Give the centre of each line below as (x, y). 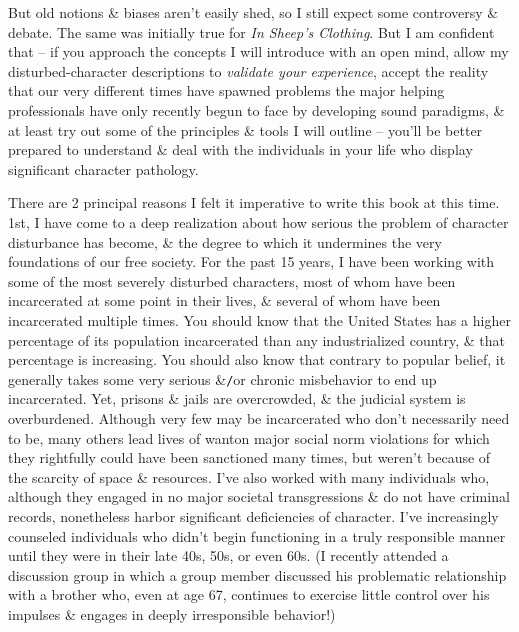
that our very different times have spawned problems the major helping (226, 90)
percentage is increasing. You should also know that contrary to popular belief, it (257, 359)
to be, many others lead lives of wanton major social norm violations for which (249, 437)
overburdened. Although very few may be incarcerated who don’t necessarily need (259, 417)
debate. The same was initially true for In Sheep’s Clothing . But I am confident (251, 31)
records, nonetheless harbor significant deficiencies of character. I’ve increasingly (253, 515)
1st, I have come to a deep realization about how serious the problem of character (258, 221)
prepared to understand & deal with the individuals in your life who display (240, 149)
